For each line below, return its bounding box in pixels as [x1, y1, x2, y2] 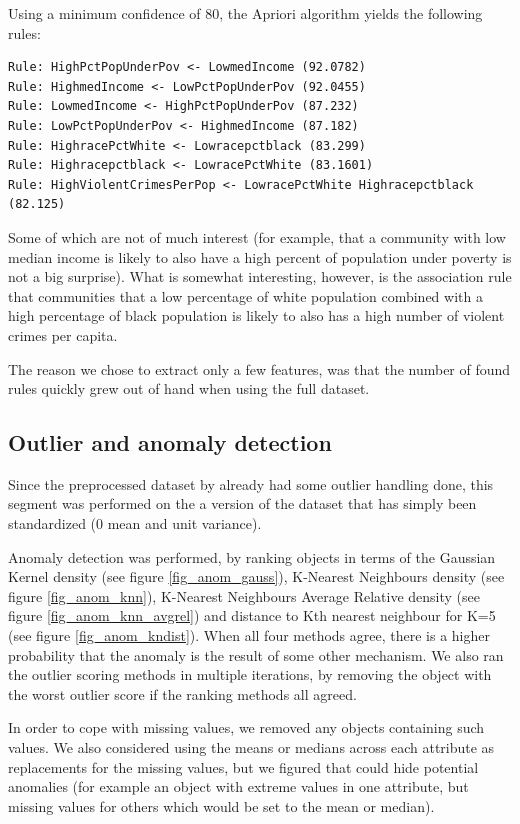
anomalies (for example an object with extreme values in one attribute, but [8, 776, 469, 797]
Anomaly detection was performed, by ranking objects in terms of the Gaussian [8, 546, 496, 567]
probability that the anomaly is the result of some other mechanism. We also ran [8, 644, 504, 665]
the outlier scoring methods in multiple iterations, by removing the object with [8, 664, 492, 685]
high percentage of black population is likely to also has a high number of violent [8, 305, 505, 326]
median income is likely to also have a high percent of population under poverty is [8, 246, 512, 267]
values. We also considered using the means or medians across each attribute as [8, 737, 495, 758]
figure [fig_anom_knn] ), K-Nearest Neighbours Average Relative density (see [8, 585, 480, 606]
